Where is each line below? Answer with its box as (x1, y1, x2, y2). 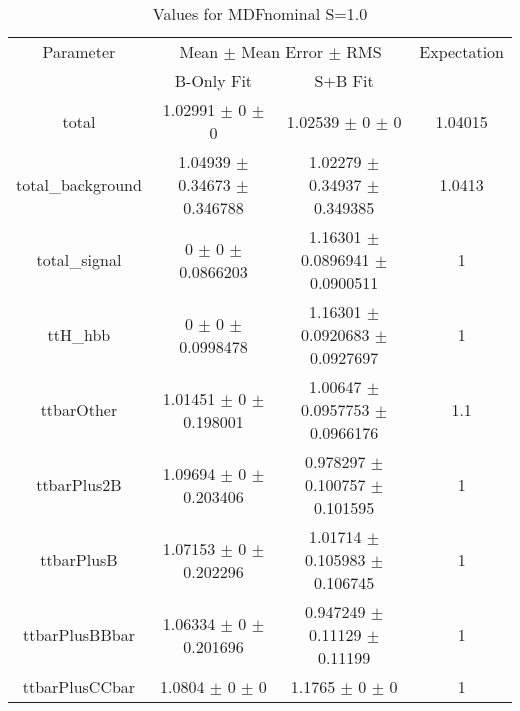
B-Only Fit (174, 69, 253, 92)
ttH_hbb (47, 323, 111, 346)
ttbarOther (40, 398, 118, 421)
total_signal (36, 248, 122, 271)
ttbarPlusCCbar (22, 675, 136, 698)
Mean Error (241, 40, 324, 63)
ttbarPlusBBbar (22, 623, 135, 646)
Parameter (42, 40, 116, 63)
